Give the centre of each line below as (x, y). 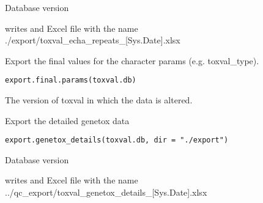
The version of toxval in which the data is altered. (99, 100)
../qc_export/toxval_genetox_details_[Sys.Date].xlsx (106, 192)
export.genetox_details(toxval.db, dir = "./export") (117, 140)
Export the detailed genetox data (67, 120)
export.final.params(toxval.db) (71, 80)
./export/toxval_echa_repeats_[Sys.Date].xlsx (93, 40)
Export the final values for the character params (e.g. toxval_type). (132, 60)
